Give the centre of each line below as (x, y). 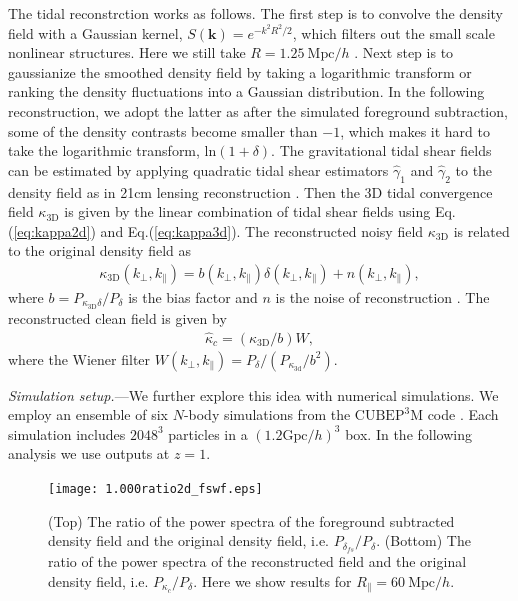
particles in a (208, 433)
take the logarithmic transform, (104, 150)
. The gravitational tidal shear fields (381, 150)
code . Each (463, 414)
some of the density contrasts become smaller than (163, 130)
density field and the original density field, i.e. (189, 540)
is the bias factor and (193, 296)
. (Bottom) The (423, 540)
